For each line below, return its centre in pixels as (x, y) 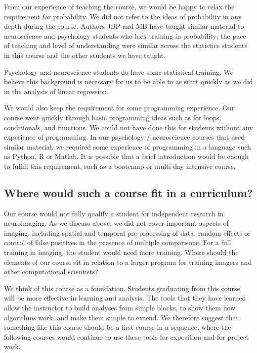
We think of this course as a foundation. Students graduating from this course (122, 288)
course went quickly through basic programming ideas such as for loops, (113, 117)
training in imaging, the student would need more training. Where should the (121, 252)
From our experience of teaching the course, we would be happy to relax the (119, 6)
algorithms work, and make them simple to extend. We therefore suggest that (121, 317)
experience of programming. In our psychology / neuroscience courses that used (125, 137)
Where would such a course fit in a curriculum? (128, 192)
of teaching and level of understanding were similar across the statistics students (126, 45)
